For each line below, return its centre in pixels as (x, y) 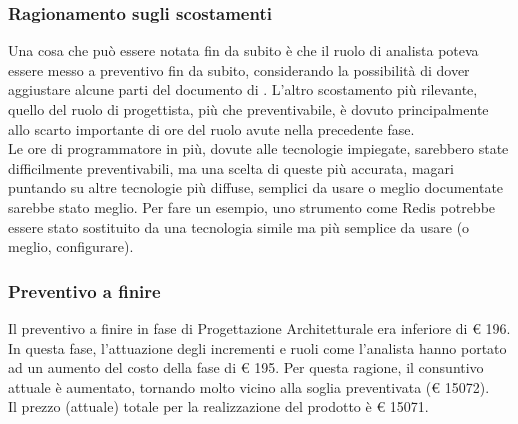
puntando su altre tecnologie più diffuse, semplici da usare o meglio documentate (256, 187)
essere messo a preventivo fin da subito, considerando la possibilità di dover (239, 69)
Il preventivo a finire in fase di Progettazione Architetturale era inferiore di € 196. (259, 327)
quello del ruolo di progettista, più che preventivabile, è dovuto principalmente (248, 109)
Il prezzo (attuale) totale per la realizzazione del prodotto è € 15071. (218, 406)
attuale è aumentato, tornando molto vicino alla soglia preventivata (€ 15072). (249, 386)
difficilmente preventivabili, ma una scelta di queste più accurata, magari (231, 167)
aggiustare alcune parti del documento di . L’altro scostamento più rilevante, (243, 89)
